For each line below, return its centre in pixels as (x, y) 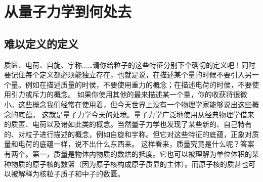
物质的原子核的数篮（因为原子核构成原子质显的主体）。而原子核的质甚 (126, 164)
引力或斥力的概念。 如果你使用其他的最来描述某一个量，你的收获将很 (125, 94)
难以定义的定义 (41, 43)
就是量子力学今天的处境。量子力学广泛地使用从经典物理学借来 (151, 114)
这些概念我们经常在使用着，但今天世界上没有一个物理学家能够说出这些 (135, 104)
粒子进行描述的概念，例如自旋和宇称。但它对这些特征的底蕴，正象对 (138, 134)
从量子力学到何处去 (68, 11)
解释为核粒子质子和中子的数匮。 (71, 174)
